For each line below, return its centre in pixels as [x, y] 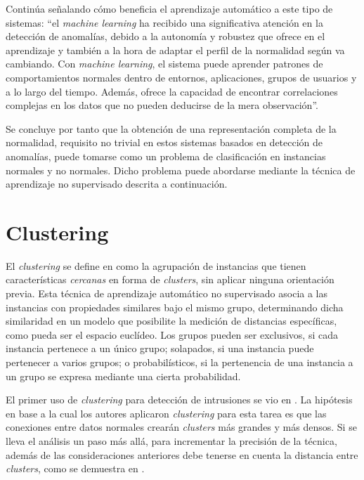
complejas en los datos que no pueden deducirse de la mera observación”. [162, 105]
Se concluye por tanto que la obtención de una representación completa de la [171, 128]
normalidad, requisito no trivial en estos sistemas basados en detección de [164, 142]
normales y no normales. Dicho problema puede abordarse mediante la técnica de [181, 170]
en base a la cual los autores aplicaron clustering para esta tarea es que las [166, 413]
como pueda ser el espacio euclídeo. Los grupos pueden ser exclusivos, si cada [172, 334]
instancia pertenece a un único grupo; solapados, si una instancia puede [160, 348]
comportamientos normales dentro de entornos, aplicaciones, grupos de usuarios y [181, 77]
